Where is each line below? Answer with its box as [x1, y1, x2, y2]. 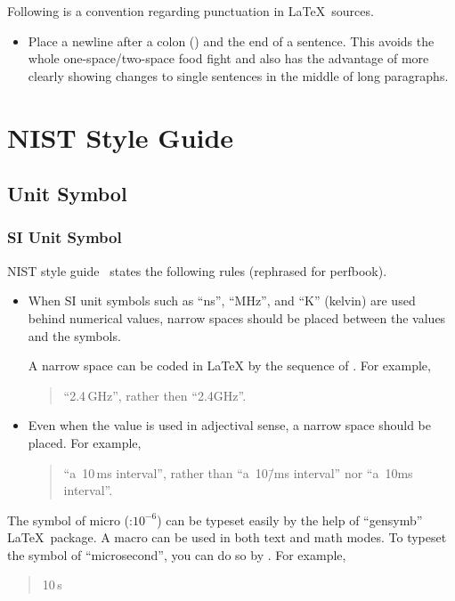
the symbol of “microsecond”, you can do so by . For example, [7, 545, 346, 564]
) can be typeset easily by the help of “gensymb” [157, 510, 423, 529]
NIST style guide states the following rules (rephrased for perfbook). [7, 261, 387, 280]
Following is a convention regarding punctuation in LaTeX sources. [7, 2, 374, 20]
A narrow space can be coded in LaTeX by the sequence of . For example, [28, 356, 431, 375]
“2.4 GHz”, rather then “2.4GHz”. [63, 386, 247, 404]
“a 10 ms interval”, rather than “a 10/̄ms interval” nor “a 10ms [63, 463, 413, 482]
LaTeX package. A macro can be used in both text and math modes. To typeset [7, 528, 447, 547]
